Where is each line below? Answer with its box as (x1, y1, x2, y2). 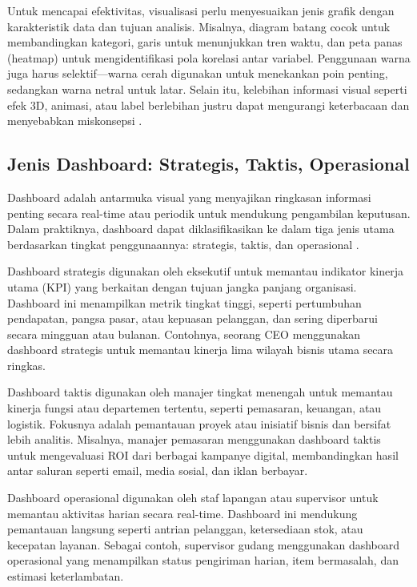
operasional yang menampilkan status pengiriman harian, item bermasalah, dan (7, 552, 399, 569)
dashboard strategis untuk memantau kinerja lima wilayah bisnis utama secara (7, 341, 394, 358)
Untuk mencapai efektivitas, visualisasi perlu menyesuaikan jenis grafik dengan (7, 2, 395, 18)
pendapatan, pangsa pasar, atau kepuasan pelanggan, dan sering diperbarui (7, 310, 378, 327)
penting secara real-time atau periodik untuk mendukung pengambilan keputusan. (7, 204, 411, 221)
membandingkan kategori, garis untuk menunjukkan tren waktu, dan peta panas (7, 34, 403, 50)
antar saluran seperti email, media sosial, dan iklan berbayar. (7, 462, 308, 479)
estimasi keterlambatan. (7, 568, 124, 585)
